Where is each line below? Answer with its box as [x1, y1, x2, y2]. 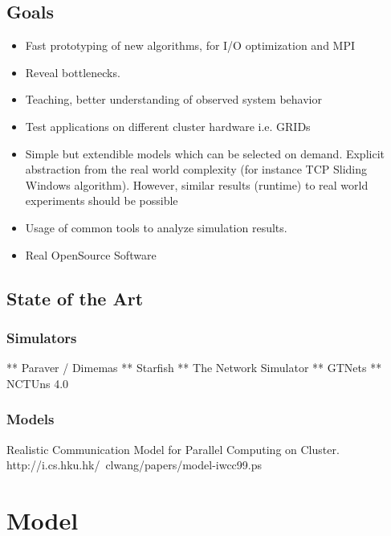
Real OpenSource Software [25, 246, 157, 263]
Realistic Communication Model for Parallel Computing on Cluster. [6, 440, 340, 457]
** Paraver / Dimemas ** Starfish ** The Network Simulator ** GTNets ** [6, 359, 382, 376]
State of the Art [6, 285, 144, 310]
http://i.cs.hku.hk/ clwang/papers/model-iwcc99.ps [6, 456, 263, 473]
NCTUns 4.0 [6, 374, 69, 391]
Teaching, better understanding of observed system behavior [25, 91, 322, 108]
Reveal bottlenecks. [25, 63, 120, 80]
